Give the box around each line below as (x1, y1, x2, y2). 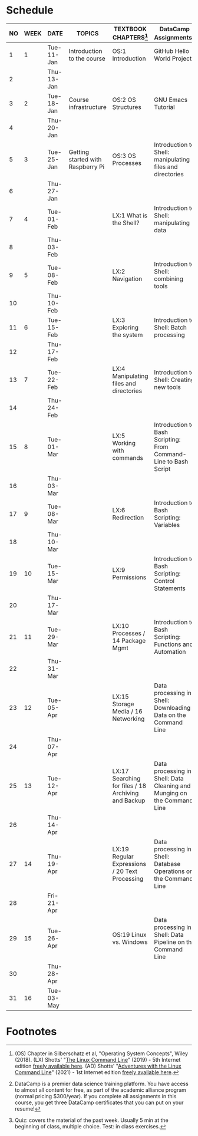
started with (68, 156, 102, 164)
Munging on (154, 789, 187, 798)
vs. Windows (112, 938, 148, 946)
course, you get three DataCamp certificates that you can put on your (14, 1099, 184, 1106)
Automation (154, 648, 186, 656)
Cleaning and (154, 782, 191, 790)
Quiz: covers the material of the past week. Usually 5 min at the (14, 1117, 169, 1124)
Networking (112, 714, 145, 723)
